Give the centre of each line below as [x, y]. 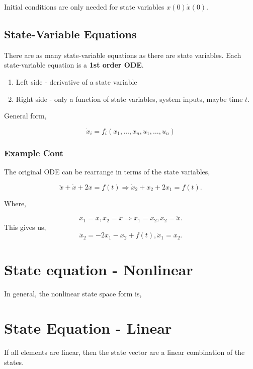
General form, [25, 116]
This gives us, [25, 227]
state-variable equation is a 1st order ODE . [74, 65]
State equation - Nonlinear [99, 269]
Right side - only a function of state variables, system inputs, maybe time [129, 99]
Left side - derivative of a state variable [76, 81]
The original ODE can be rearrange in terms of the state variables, [107, 171]
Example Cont [34, 152]
